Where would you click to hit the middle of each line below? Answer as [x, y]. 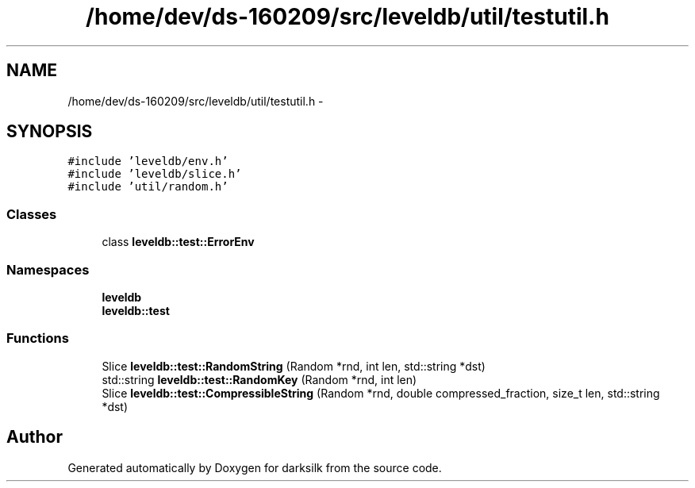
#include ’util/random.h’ [148, 187]
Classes [32, 214]
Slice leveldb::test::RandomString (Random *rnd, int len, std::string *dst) [294, 366]
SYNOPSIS [50, 132]
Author [35, 437]
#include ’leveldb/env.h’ [148, 161]
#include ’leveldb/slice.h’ [155, 174]
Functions [38, 338]
